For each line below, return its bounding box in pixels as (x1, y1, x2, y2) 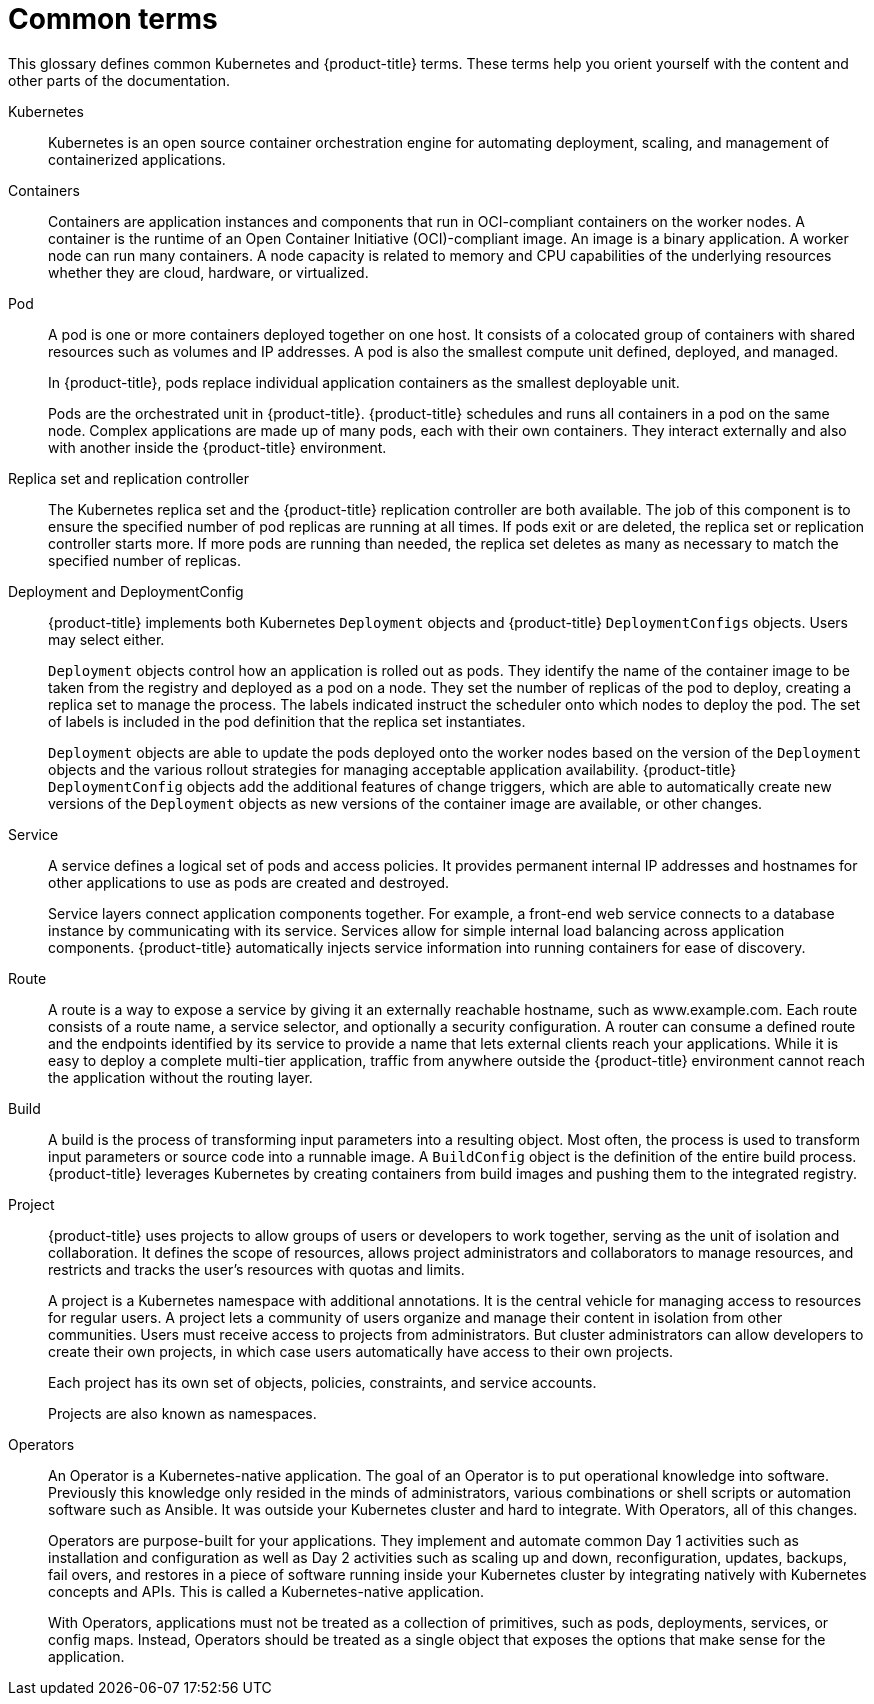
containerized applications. (48, 150, 226, 168)
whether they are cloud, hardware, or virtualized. (48, 263, 369, 281)
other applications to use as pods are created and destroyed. (48, 873, 450, 891)
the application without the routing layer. (48, 1068, 313, 1086)
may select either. (48, 630, 165, 648)
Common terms (8, 2, 218, 36)
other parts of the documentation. (8, 71, 231, 89)
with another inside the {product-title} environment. (48, 438, 387, 456)
